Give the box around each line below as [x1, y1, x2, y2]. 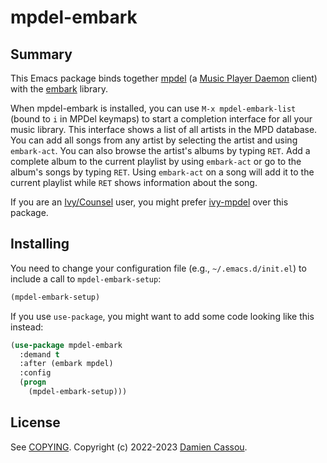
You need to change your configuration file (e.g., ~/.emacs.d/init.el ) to [10, 262, 307, 274]
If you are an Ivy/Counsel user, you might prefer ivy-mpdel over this [10, 196, 289, 208]
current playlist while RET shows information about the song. [10, 177, 258, 188]
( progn [19, 377, 47, 388]
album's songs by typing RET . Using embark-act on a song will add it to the [10, 166, 315, 178]
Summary [10, 46, 73, 63]
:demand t [19, 349, 60, 360]
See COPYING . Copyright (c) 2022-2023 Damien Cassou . [10, 441, 248, 453]
